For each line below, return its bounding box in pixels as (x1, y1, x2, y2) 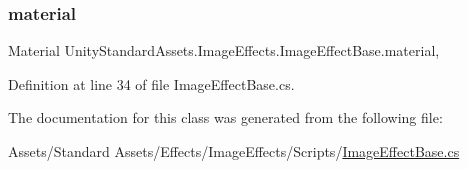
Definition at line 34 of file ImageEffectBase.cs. (8, 73, 295, 94)
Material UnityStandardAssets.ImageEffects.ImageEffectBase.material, (8, 40, 440, 61)
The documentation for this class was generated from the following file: (8, 107, 443, 128)
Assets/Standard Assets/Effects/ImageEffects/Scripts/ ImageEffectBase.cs (8, 141, 460, 161)
